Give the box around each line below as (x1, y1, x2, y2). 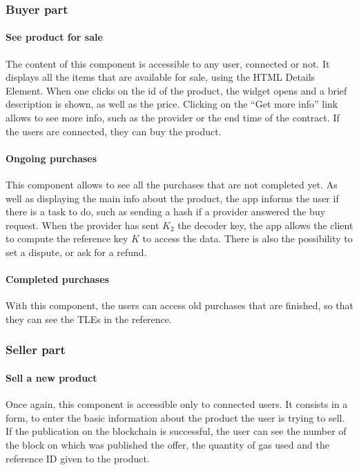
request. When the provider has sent (6, 217, 159, 232)
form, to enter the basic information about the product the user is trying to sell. (6, 410, 345, 424)
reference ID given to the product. (6, 451, 150, 465)
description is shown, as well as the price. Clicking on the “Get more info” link (6, 97, 338, 111)
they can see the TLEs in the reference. (6, 311, 172, 326)
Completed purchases (6, 272, 109, 286)
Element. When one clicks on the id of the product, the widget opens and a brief (6, 83, 347, 97)
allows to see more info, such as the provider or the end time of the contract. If (6, 110, 340, 125)
